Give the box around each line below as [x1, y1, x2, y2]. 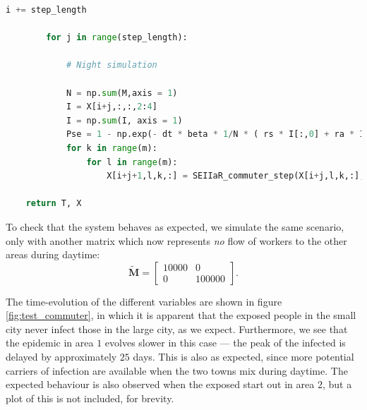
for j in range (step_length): [46, 32, 188, 43]
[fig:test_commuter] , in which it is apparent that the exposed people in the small [6, 308, 356, 322]
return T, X [25, 198, 82, 209]
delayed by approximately [6, 349, 117, 364]
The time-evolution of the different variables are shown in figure [6, 294, 282, 308]
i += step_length [6, 5, 87, 15]
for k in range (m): [66, 143, 157, 153]
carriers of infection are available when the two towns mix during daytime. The [6, 363, 348, 378]
